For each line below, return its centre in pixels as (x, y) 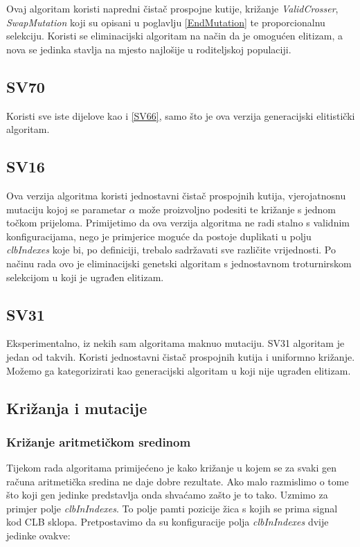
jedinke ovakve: (38, 536)
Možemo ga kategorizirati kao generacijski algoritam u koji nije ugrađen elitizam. (179, 370)
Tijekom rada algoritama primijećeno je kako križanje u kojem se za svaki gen (172, 468)
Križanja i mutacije (77, 407)
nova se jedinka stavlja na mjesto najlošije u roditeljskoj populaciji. (149, 49)
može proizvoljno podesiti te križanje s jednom (237, 209)
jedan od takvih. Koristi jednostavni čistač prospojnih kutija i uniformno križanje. (181, 356)
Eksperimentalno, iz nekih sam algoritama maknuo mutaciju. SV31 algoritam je (175, 343)
